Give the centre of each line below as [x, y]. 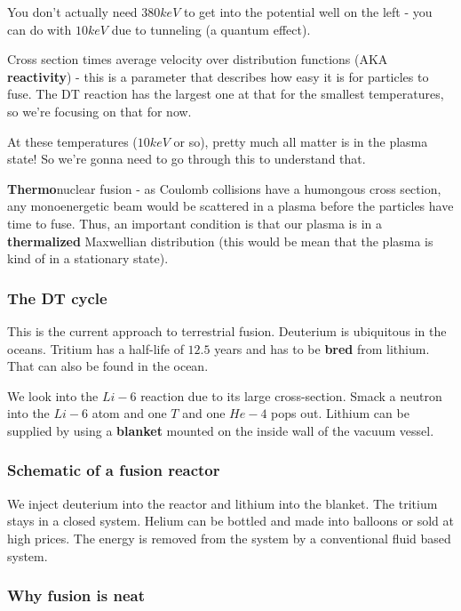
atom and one [129, 413]
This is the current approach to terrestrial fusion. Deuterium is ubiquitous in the [227, 330]
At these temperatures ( [72, 141]
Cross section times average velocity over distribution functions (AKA [198, 59]
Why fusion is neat [76, 595]
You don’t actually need [72, 12]
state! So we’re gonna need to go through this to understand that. [187, 159]
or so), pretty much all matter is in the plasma [301, 141]
